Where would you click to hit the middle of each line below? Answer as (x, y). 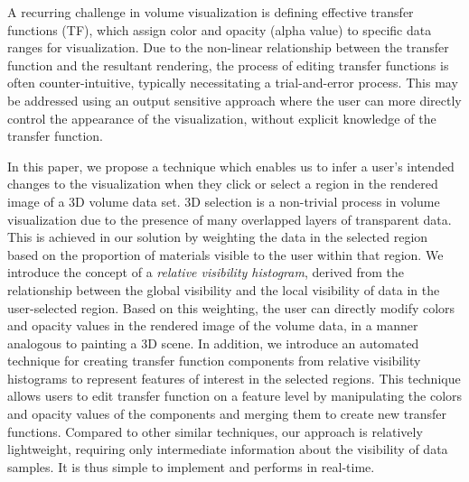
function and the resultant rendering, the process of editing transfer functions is (228, 65)
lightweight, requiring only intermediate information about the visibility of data (228, 449)
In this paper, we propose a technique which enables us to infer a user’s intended (231, 166)
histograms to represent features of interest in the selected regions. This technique (234, 378)
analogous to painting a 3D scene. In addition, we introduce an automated (213, 343)
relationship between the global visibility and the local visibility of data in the (224, 289)
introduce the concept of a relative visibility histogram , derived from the (206, 272)
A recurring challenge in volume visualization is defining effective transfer (211, 12)
